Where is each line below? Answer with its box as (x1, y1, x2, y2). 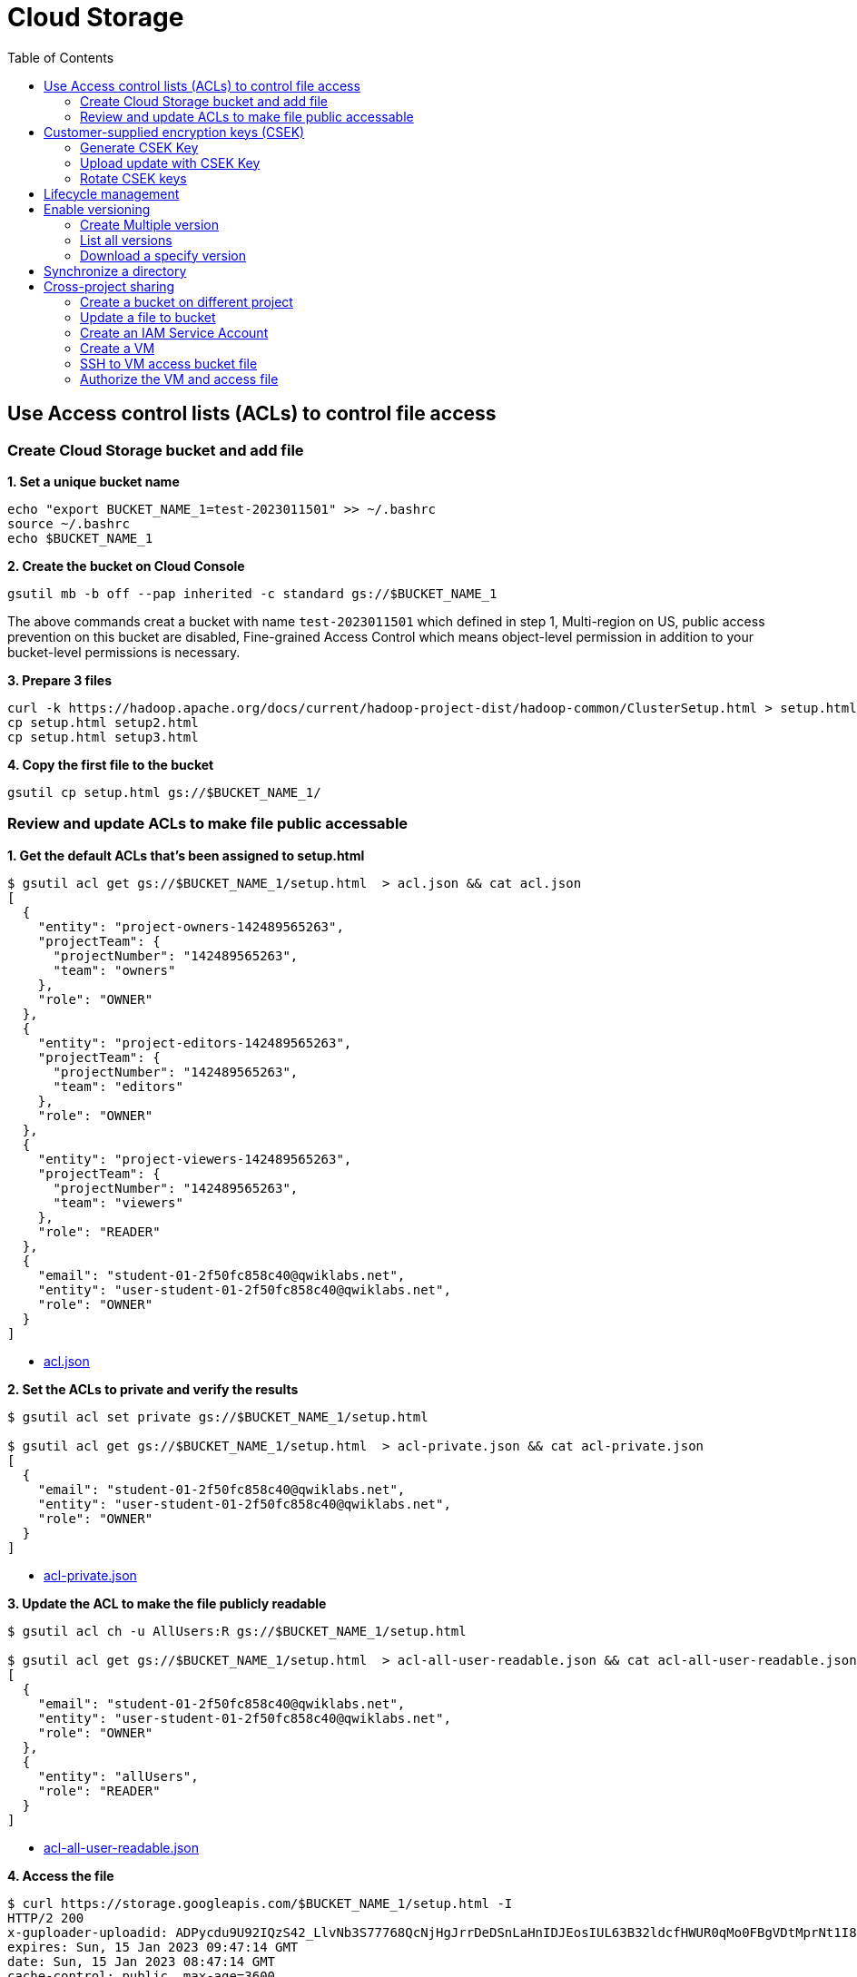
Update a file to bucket (80, 309, 216, 325)
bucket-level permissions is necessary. (7, 644, 241, 660)
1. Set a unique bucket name (7, 473, 180, 489)
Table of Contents (7, 49, 114, 65)
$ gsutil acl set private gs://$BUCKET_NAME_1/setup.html (7, 1409, 428, 1424)
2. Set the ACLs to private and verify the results (7, 1381, 299, 1397)
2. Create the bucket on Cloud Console (7, 557, 245, 574)
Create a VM (80, 339, 155, 356)
